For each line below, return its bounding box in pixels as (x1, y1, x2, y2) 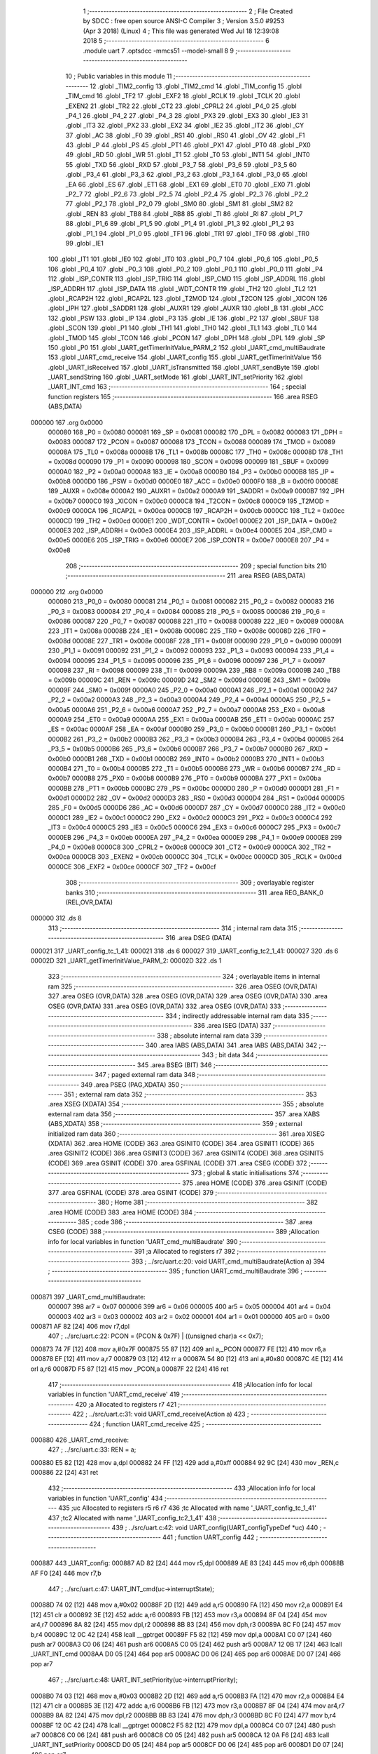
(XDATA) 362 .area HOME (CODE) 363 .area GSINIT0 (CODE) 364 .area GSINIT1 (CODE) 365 (48, 1139, 314, 1147)
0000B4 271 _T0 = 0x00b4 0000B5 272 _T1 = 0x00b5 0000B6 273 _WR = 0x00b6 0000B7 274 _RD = (48, 764, 342, 772)
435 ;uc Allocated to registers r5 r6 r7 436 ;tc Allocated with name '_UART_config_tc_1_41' (58, 1504, 316, 1512)
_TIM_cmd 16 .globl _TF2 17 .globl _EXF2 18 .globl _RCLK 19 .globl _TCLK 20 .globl (65, 92, 300, 100)
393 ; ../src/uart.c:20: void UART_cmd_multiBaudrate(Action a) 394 (131, 1257, 325, 1266)
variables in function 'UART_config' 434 (48, 1494, 164, 1502)
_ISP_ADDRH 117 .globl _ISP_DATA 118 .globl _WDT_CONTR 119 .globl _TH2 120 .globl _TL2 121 (48, 284, 316, 293)
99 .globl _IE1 (65, 239, 104, 247)
